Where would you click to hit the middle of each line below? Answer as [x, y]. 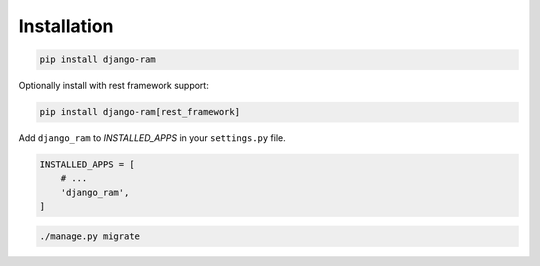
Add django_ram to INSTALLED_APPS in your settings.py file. [152, 138]
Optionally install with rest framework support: [113, 86]
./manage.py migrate [89, 236]
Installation [66, 26]
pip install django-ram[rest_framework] [139, 112]
